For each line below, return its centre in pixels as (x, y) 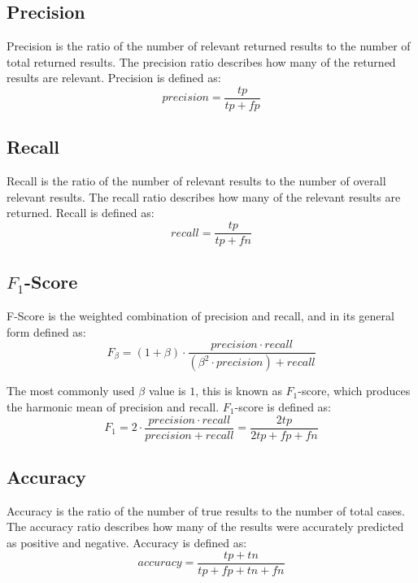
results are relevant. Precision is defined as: (114, 78)
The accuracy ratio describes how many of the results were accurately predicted (205, 526)
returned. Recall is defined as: (81, 213)
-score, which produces (354, 391)
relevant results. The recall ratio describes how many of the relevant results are (204, 196)
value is (167, 391)
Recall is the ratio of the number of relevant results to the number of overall (196, 181)
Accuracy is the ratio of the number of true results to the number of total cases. (206, 510)
